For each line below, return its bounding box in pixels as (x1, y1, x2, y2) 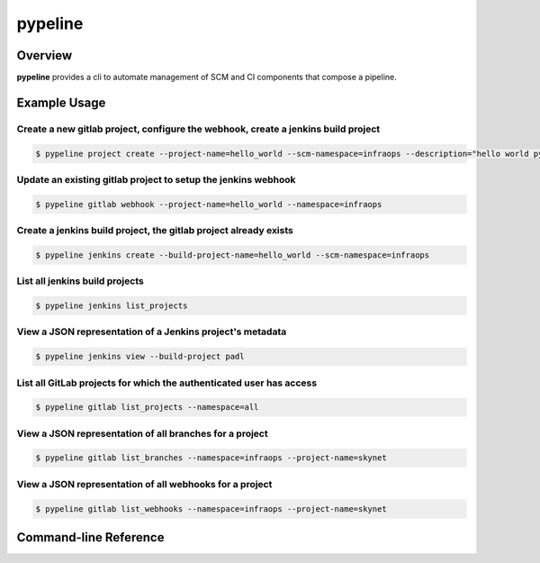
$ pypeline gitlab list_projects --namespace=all (35, 402, 259, 413)
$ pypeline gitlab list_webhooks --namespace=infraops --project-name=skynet (35, 504, 387, 513)
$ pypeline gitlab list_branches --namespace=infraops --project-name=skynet (35, 453, 387, 463)
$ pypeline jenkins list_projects (35, 301, 188, 311)
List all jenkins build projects (16, 275, 144, 287)
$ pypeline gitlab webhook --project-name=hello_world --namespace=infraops (35, 199, 382, 209)
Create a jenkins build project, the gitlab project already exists (16, 224, 294, 237)
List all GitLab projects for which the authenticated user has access (16, 377, 318, 389)
